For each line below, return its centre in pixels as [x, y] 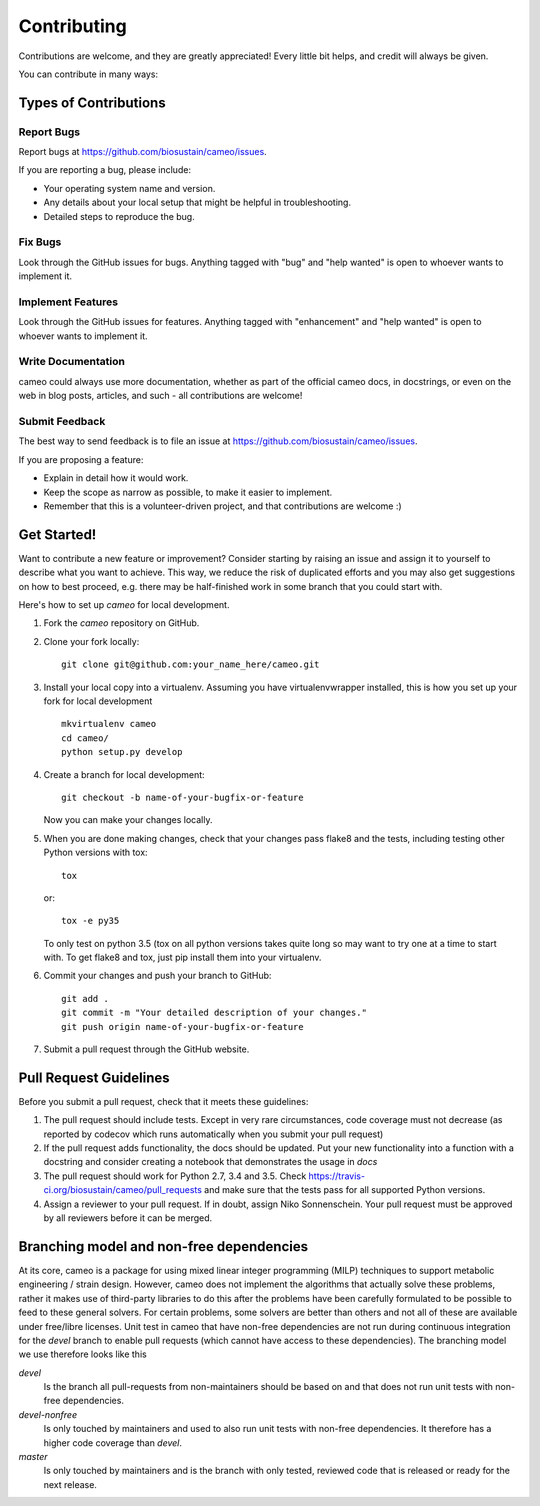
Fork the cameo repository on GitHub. [121, 623]
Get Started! [57, 534]
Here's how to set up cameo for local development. [124, 605]
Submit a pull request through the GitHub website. [146, 1049]
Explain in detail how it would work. [116, 478]
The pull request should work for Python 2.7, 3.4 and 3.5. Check [175, 1176]
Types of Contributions [92, 102]
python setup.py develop [122, 752]
